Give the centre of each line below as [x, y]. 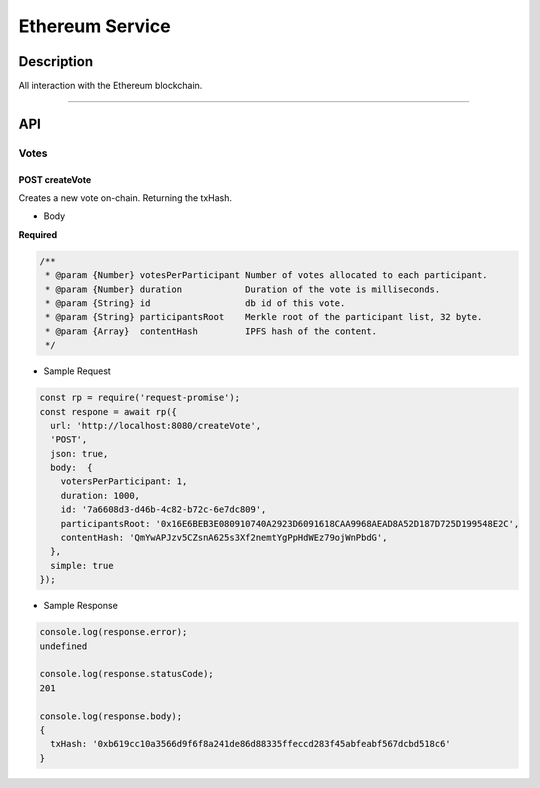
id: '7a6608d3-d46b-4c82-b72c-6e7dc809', [163, 509]
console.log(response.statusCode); [126, 674]
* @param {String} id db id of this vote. [195, 303]
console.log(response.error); [113, 632]
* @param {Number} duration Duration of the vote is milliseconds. [243, 289]
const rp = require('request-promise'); [139, 398]
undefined [63, 646]
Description [56, 61]
